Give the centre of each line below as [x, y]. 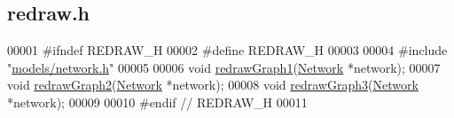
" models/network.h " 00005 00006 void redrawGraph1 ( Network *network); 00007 [224, 67]
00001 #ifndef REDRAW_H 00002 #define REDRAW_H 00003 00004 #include [227, 50]
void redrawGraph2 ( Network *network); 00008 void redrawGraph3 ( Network [213, 85]
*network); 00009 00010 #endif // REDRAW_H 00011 [157, 102]
